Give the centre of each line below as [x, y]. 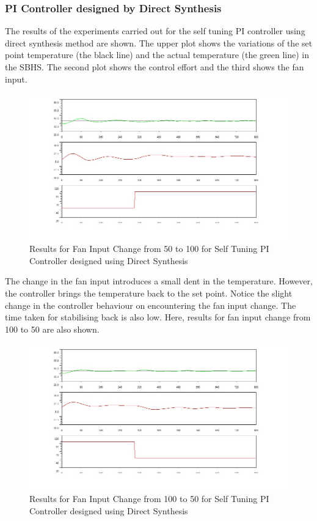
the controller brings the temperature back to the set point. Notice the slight [149, 293]
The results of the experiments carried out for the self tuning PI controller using [155, 31]
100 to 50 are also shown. [52, 329]
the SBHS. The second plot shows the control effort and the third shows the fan [155, 67]
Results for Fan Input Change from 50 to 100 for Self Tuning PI [149, 249]
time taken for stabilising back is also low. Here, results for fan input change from [158, 317]
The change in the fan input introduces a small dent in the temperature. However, [159, 281]
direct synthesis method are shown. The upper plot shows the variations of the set [159, 42]
